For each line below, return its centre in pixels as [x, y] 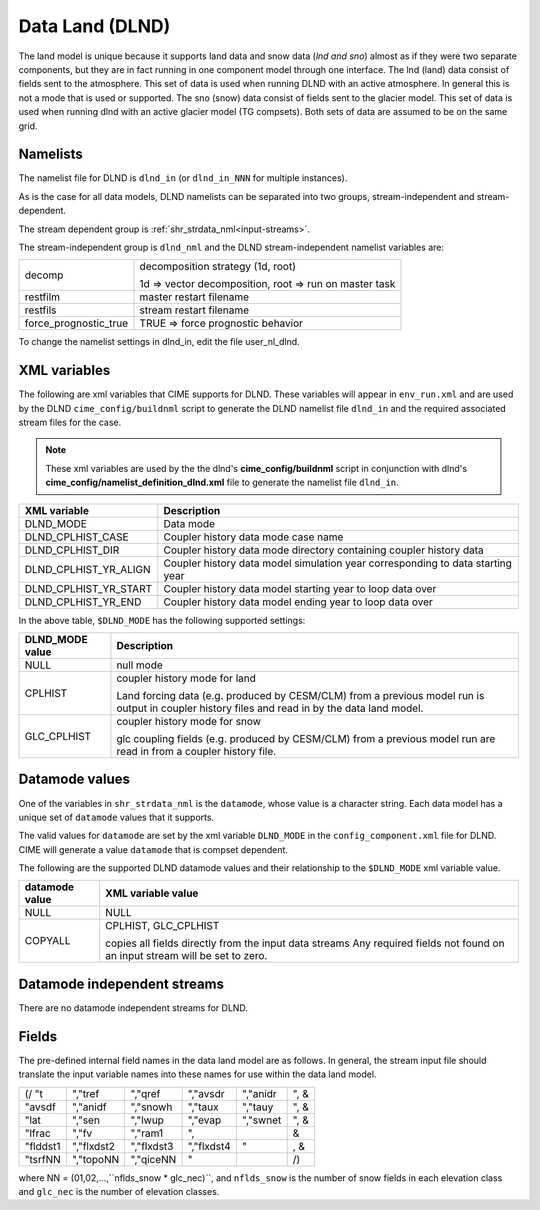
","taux [203, 1107]
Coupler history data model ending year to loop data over [298, 602]
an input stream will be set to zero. [186, 956]
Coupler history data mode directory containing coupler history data [323, 550]
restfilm [42, 297]
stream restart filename [194, 310]
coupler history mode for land [186, 678]
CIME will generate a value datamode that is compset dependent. [153, 849]
